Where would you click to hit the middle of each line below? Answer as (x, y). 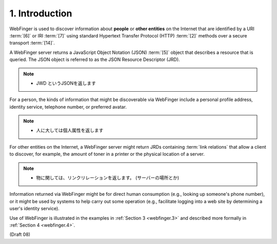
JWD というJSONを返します (66, 83)
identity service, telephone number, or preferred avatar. (68, 107)
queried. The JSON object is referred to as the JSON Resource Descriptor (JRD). (95, 59)
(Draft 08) (20, 235)
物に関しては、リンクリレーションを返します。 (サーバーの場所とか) (108, 178)
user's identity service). (35, 209)
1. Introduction (41, 13)
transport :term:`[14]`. (32, 43)
